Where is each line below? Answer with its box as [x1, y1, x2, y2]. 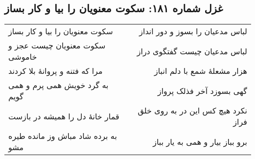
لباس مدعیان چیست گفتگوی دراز [137, 45, 247, 57]
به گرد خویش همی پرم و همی [8, 79, 109, 91]
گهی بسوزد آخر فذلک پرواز [157, 85, 247, 96]
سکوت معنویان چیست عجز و [8, 40, 106, 51]
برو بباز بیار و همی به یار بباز [153, 136, 247, 147]
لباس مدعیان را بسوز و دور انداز [139, 25, 247, 37]
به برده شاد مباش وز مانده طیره [8, 130, 117, 142]
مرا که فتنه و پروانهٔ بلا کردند [8, 65, 103, 77]
